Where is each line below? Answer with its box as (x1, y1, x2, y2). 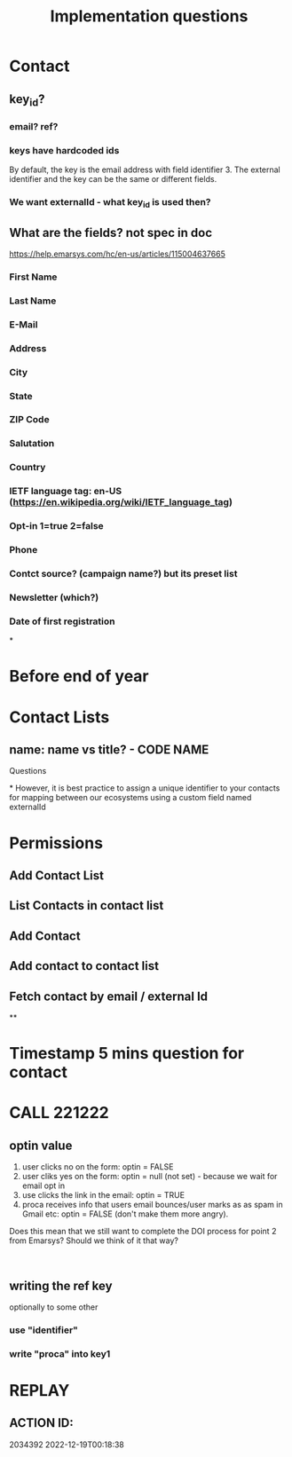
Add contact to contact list (9, 958, 160, 973)
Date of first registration (9, 615, 115, 627)
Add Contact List (9, 868, 105, 883)
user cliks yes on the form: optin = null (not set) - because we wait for (21, 1171, 278, 1182)
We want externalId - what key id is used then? (9, 195, 211, 210)
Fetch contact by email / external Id (9, 988, 209, 1004)
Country (9, 461, 46, 474)
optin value (9, 1138, 73, 1153)
